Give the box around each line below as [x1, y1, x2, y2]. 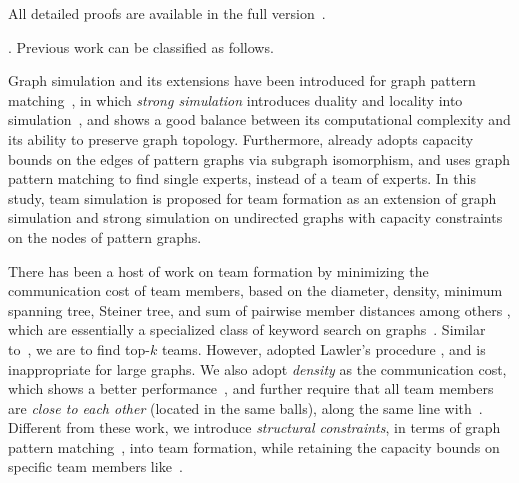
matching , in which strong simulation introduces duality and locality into [8, 89, 463, 110]
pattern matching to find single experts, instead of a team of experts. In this [8, 168, 476, 189]
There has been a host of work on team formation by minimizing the [8, 260, 429, 281]
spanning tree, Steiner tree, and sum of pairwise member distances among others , [8, 299, 511, 320]
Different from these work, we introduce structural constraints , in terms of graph [8, 417, 501, 438]
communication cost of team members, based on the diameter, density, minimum [8, 280, 503, 301]
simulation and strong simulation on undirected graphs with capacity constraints [8, 207, 503, 228]
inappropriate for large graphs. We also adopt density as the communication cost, [8, 358, 507, 379]
